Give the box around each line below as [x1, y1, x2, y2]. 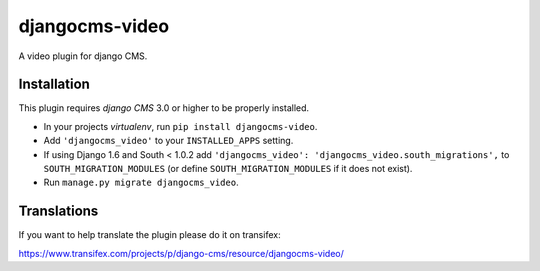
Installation [18, 76, 90, 93]
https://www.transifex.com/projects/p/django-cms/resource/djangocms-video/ [18, 247, 345, 259]
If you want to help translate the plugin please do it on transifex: [18, 229, 281, 241]
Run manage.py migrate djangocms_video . [43, 176, 239, 189]
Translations [18, 203, 99, 220]
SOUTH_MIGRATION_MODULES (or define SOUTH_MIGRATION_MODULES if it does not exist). [43, 163, 413, 175]
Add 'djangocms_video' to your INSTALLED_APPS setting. [43, 135, 294, 147]
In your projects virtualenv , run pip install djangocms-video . [43, 120, 318, 132]
